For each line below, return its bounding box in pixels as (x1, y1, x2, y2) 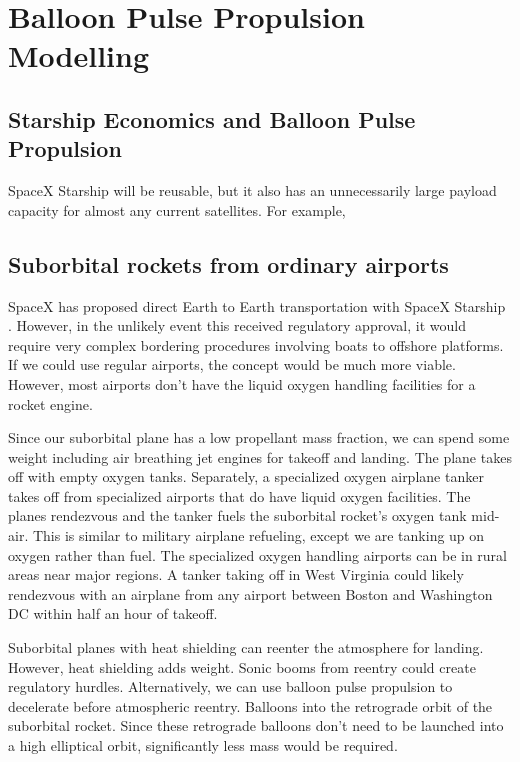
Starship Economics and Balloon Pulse (8, 103, 416, 134)
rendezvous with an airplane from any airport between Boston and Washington (8, 583, 493, 604)
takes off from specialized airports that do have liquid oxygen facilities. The (8, 485, 471, 506)
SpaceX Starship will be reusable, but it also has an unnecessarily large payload (8, 180, 497, 201)
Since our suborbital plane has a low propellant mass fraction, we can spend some (8, 427, 510, 448)
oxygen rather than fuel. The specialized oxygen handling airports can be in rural (8, 544, 507, 565)
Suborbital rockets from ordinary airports (8, 248, 449, 279)
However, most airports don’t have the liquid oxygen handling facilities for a (8, 373, 476, 394)
